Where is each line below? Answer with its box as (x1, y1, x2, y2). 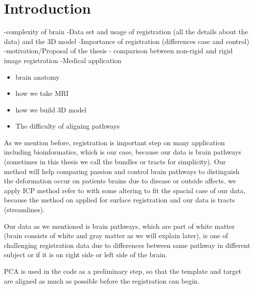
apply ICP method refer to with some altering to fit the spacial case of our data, (4, 185, 246, 195)
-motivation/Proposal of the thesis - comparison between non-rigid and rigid (4, 45, 233, 56)
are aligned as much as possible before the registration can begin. (4, 275, 200, 286)
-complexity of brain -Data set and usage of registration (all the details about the (4, 26, 248, 37)
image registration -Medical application (4, 55, 122, 65)
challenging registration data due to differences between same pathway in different (4, 240, 251, 250)
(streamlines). (4, 204, 45, 215)
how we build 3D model (15, 104, 87, 114)
